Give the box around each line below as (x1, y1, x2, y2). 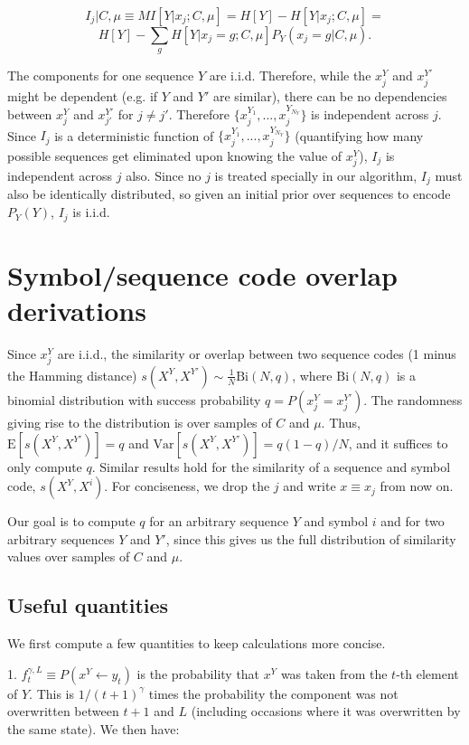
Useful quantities (7, 591, 169, 619)
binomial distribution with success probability (7, 390, 261, 409)
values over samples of (7, 547, 130, 566)
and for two (380, 512, 445, 531)
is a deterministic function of (54, 126, 214, 145)
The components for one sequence (7, 66, 194, 85)
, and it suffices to (348, 433, 448, 452)
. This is (29, 684, 75, 703)
